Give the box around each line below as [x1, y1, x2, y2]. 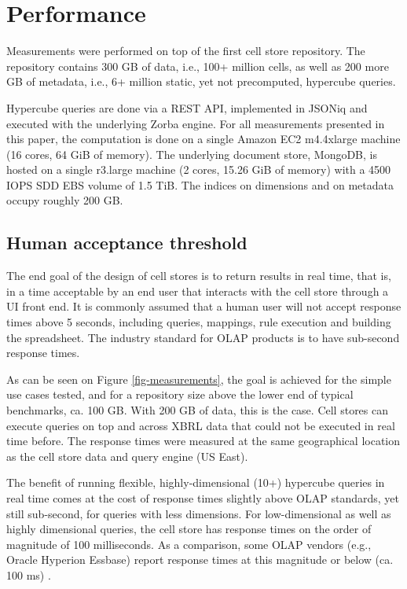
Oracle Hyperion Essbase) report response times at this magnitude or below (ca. [6, 551, 394, 568]
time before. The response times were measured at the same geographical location [6, 433, 401, 449]
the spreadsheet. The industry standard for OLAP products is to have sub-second [6, 329, 400, 345]
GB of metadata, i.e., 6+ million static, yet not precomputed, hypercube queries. [6, 73, 396, 90]
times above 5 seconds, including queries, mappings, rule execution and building [6, 314, 391, 330]
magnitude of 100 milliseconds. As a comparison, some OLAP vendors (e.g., [6, 536, 372, 552]
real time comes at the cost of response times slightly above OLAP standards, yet [6, 489, 399, 506]
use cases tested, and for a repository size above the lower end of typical [6, 386, 354, 403]
